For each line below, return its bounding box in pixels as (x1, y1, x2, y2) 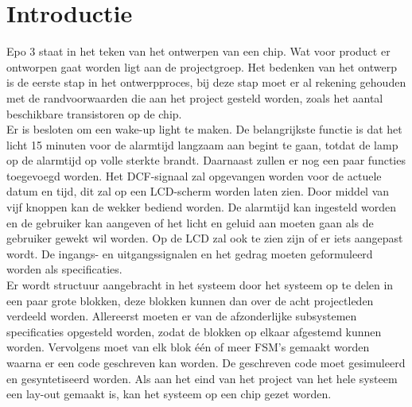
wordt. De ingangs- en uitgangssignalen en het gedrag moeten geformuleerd (6, 245, 373, 262)
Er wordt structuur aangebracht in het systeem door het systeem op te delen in (6, 277, 394, 293)
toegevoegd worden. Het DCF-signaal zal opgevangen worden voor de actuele (6, 167, 382, 184)
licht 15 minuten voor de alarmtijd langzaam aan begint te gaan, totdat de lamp (6, 136, 398, 153)
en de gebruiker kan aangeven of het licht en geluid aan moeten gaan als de (6, 214, 374, 231)
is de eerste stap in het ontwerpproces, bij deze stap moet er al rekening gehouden (6, 74, 406, 91)
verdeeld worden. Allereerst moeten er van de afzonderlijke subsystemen (6, 308, 357, 324)
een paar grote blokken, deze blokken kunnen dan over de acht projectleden (6, 292, 374, 308)
